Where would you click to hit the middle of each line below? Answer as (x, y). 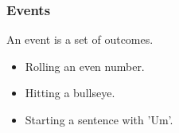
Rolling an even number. (85, 66)
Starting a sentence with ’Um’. (99, 119)
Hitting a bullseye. (70, 93)
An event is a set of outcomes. (80, 39)
